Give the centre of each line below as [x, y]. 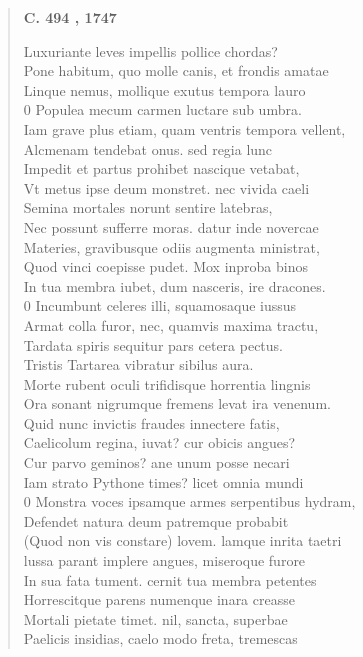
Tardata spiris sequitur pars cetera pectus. [153, 344]
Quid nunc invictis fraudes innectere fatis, [151, 422]
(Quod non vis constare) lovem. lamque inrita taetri [182, 540]
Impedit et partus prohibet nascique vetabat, [161, 168]
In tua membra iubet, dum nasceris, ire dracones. [174, 285]
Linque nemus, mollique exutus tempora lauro [164, 89]
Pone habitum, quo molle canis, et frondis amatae [176, 70]
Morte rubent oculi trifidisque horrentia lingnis [167, 383]
